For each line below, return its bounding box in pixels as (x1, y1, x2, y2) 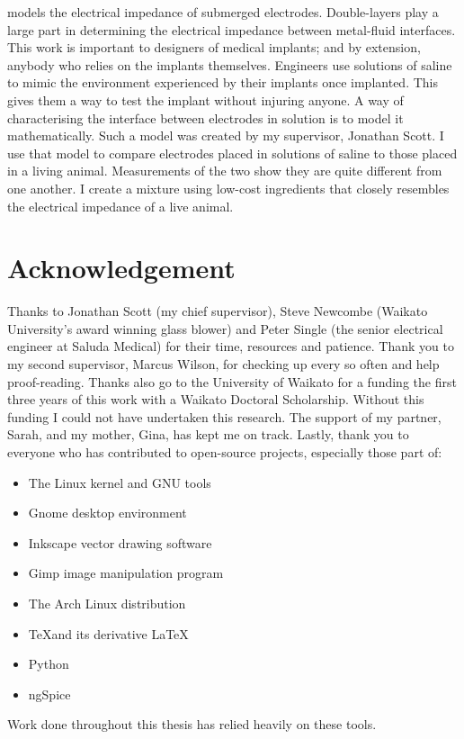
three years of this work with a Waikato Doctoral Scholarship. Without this (7, 390, 424, 409)
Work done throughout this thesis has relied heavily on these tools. (7, 715, 377, 734)
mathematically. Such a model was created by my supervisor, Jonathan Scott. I (7, 126, 444, 145)
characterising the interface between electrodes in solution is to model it (7, 108, 404, 127)
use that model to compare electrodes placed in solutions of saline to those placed (7, 143, 458, 162)
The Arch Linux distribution (28, 593, 186, 612)
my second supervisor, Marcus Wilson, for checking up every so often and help (7, 355, 440, 374)
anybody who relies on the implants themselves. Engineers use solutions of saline (7, 55, 452, 74)
